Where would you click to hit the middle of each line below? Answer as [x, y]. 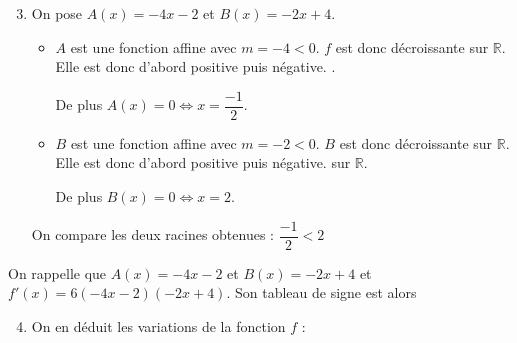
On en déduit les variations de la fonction [158, 325]
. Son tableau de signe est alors [321, 292]
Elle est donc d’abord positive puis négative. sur [203, 162]
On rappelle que [57, 272]
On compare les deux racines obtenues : [152, 234]
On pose [57, 13]
